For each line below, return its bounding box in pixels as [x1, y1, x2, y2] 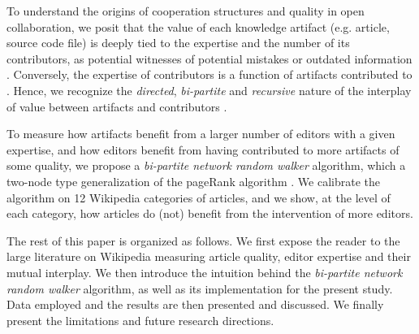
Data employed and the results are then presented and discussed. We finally [6, 296, 384, 313]
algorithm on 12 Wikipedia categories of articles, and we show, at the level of [6, 189, 391, 206]
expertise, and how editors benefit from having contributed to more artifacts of [6, 141, 400, 158]
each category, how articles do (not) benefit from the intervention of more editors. [6, 205, 413, 222]
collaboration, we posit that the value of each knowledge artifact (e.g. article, [6, 18, 390, 35]
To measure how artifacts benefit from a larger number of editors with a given [6, 125, 395, 142]
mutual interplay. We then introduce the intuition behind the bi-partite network [6, 263, 403, 280]
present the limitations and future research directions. [6, 311, 274, 328]
